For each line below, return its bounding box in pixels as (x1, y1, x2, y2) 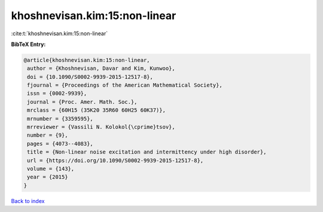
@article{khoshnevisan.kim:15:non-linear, (23, 57, 150, 63)
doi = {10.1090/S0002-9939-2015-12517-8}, (27, 73, 154, 80)
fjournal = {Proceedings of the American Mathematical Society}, (27, 82, 223, 89)
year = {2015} (27, 174, 68, 180)
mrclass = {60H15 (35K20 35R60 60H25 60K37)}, (27, 107, 166, 113)
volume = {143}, (27, 165, 75, 172)
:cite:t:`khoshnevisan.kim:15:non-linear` (11, 30, 108, 37)
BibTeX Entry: (11, 41, 46, 48)
